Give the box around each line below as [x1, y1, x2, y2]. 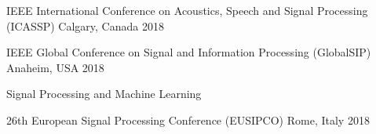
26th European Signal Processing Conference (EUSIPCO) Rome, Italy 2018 [6, 111, 370, 128]
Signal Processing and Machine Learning [6, 85, 202, 102]
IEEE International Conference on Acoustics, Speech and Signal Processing [6, 2, 368, 18]
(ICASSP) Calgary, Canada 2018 [6, 17, 164, 34]
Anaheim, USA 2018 [6, 59, 104, 75]
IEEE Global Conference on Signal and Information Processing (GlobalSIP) [6, 44, 371, 60]
